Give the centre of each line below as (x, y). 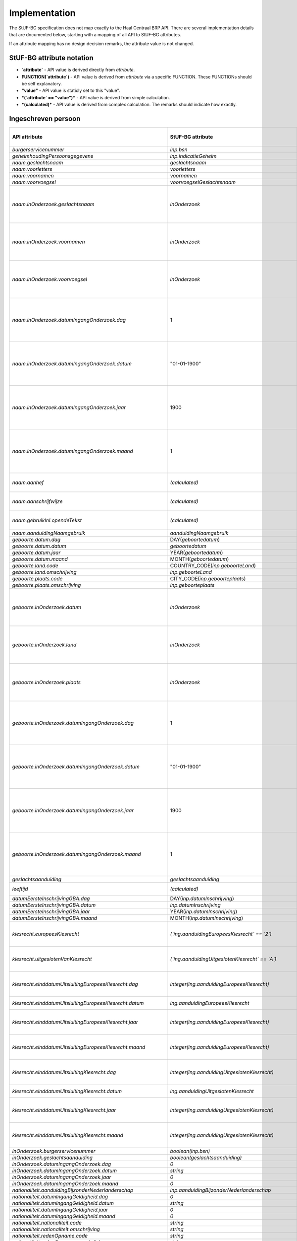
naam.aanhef (28, 483)
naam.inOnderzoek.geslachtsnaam (53, 205)
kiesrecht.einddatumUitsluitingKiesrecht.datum (67, 1091)
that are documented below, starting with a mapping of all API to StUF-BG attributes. (95, 34)
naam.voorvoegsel (34, 182)
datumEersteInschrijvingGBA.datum (54, 905)
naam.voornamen (33, 176)
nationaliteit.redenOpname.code (50, 1236)
